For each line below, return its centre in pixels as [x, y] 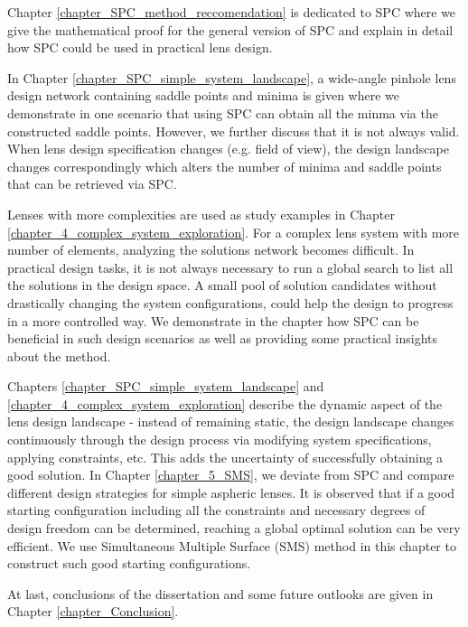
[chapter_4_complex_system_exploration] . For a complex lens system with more [234, 232]
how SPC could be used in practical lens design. [140, 47]
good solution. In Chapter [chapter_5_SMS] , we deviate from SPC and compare [231, 475]
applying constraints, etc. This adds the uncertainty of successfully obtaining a [225, 457]
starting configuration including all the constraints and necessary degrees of [216, 510]
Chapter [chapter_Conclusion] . [93, 611]
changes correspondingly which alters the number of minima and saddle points [225, 166]
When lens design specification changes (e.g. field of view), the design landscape [228, 149]
